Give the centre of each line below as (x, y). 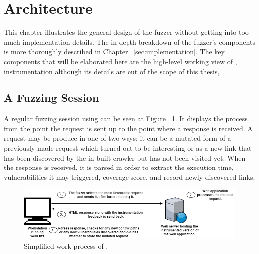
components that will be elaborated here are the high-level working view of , (121, 61)
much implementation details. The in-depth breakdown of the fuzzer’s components (129, 42)
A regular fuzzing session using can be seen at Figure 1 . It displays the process (126, 119)
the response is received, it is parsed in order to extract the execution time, (119, 167)
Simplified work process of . (66, 246)
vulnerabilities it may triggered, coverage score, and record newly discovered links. (129, 177)
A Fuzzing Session (52, 98)
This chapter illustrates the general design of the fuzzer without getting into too (126, 32)
